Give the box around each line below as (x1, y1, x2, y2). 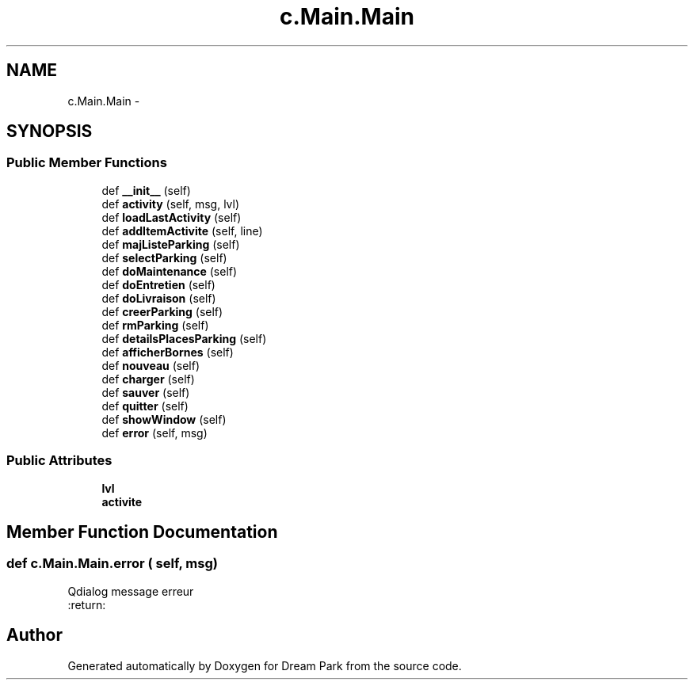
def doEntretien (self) (101, 277, 215, 292)
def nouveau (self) (101, 358, 200, 372)
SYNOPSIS (6, 121, 93, 142)
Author (6, 625, 63, 646)
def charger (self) (101, 372, 195, 386)
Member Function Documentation (6, 521, 278, 542)
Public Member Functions (6, 154, 167, 171)
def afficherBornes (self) (101, 345, 234, 359)
